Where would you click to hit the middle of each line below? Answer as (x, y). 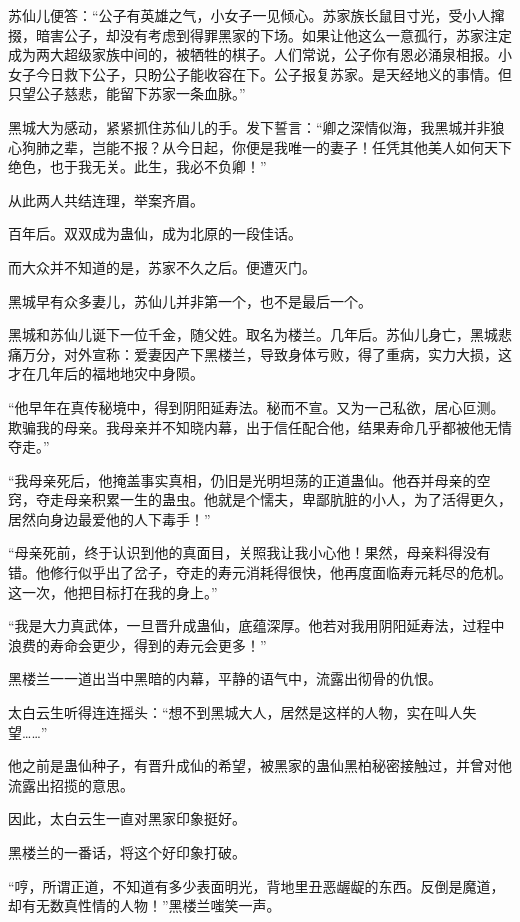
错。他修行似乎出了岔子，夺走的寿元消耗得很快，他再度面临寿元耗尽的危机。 (260, 572)
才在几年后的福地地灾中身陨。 (106, 373)
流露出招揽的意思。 (71, 784)
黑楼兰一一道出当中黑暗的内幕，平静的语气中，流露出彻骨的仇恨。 (225, 678)
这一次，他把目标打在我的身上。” (113, 591)
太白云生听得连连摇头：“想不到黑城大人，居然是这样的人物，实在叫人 (235, 712)
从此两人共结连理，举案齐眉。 (106, 199)
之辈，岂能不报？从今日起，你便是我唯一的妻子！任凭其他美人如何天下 (280, 146)
